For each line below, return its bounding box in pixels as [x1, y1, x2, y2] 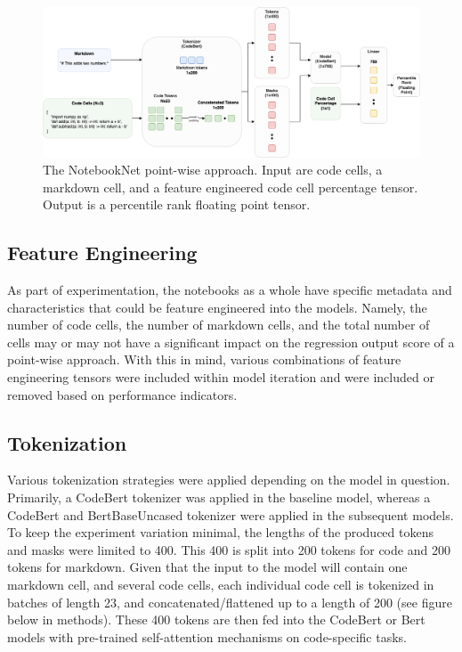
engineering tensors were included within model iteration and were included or [7, 368, 434, 387]
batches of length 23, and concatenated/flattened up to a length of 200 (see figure [7, 592, 452, 611]
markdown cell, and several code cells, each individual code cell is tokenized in [7, 575, 434, 594]
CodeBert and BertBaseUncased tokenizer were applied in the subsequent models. [7, 505, 454, 524]
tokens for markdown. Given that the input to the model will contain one [7, 558, 408, 576]
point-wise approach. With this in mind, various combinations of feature [7, 350, 401, 369]
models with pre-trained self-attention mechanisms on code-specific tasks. [7, 627, 407, 646]
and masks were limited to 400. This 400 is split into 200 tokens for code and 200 [7, 540, 450, 558]
